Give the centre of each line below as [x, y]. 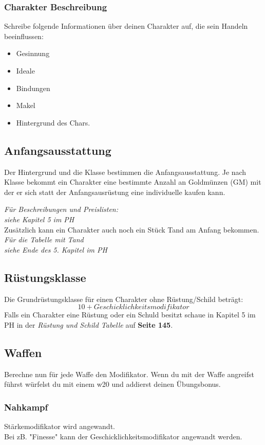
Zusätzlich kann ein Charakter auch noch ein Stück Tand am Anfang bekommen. [132, 229]
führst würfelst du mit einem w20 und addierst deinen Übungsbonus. [112, 384]
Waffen [23, 352]
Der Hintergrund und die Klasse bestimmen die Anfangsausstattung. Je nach [125, 172]
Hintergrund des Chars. [53, 122]
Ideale [25, 70]
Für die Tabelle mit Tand [44, 239]
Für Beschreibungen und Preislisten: [61, 209]
